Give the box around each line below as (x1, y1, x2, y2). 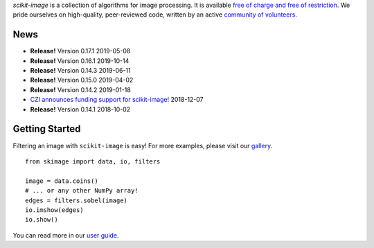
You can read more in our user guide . (12, 231, 119, 239)
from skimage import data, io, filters (25, 157, 161, 166)
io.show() (25, 215, 58, 224)
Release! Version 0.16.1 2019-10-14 (30, 56, 130, 65)
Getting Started (12, 123, 81, 135)
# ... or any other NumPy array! (25, 187, 139, 195)
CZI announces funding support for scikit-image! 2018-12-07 (30, 96, 204, 104)
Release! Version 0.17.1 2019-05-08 (30, 47, 131, 55)
